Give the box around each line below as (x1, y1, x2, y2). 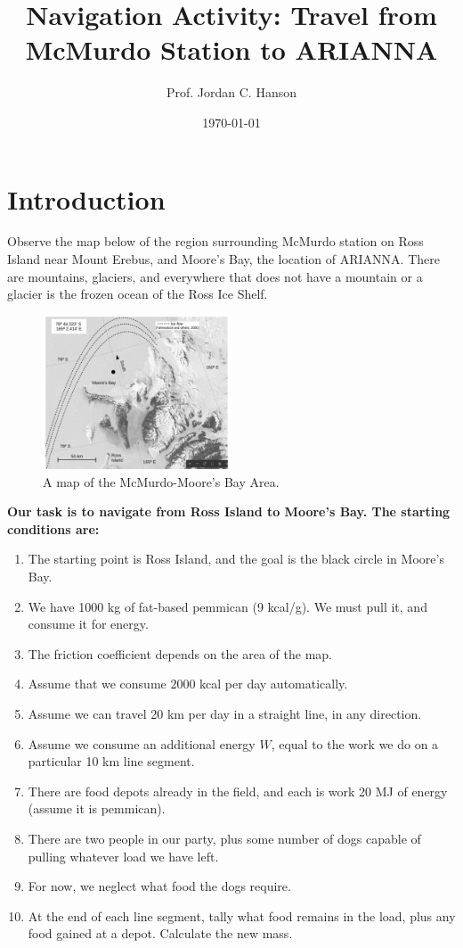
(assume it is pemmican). (28, 799, 166, 818)
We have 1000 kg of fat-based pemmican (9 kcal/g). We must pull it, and (28, 597, 427, 615)
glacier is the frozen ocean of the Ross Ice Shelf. (7, 284, 268, 303)
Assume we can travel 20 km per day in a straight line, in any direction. (28, 705, 422, 722)
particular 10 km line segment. (28, 752, 195, 771)
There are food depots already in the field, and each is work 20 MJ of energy (28, 781, 448, 800)
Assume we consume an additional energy (28, 734, 256, 753)
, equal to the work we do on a (271, 734, 439, 753)
